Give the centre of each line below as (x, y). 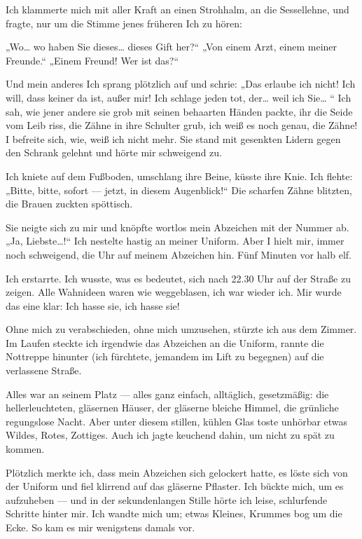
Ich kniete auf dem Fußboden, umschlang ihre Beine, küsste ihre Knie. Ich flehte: (179, 176)
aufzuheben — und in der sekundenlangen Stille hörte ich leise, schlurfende (167, 499)
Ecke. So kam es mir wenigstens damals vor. (100, 527)
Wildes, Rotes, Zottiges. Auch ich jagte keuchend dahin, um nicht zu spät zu (170, 435)
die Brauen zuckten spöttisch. (69, 204)
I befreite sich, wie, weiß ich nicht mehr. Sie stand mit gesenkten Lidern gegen (173, 138)
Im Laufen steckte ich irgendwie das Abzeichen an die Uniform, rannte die (165, 342)
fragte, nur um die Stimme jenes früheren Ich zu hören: (124, 23)
